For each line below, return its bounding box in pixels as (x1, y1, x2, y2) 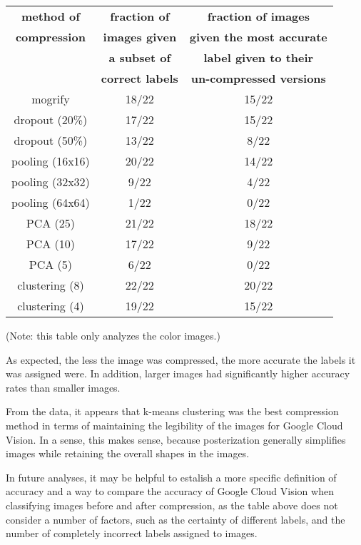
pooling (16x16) (11, 153, 90, 169)
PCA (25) (26, 215, 76, 231)
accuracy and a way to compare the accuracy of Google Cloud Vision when (6, 484, 334, 499)
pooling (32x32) (11, 173, 90, 190)
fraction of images (207, 8, 310, 24)
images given (103, 29, 177, 45)
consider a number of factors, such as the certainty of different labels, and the (6, 511, 345, 526)
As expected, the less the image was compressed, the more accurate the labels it (6, 352, 356, 367)
